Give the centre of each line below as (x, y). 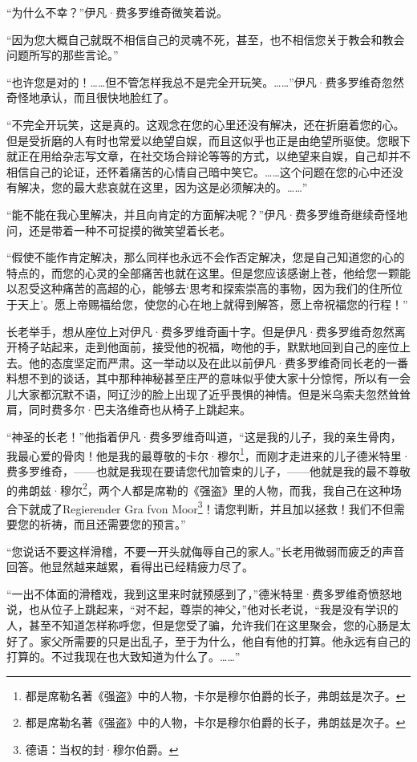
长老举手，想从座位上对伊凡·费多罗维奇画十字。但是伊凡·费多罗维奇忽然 (200, 331)
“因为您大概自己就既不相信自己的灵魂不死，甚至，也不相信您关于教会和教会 (206, 39)
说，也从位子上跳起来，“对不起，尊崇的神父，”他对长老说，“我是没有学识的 (202, 609)
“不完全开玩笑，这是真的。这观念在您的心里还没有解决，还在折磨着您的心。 (206, 124)
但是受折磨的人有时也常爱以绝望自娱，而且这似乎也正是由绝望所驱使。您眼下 (208, 140)
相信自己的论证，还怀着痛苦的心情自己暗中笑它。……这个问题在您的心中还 (199, 171)
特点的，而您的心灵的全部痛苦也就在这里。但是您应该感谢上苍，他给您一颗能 (208, 272)
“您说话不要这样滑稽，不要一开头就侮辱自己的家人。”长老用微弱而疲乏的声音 (206, 551)
